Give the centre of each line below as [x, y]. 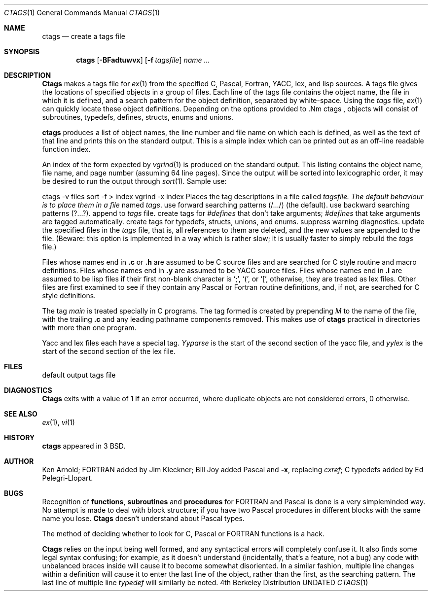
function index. [66, 149]
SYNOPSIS [22, 52]
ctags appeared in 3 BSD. [84, 446]
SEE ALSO [21, 414]
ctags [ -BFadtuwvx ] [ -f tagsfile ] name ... [143, 60]
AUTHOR [19, 461]
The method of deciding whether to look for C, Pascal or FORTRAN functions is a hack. [183, 534]
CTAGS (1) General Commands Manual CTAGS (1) [82, 13]
